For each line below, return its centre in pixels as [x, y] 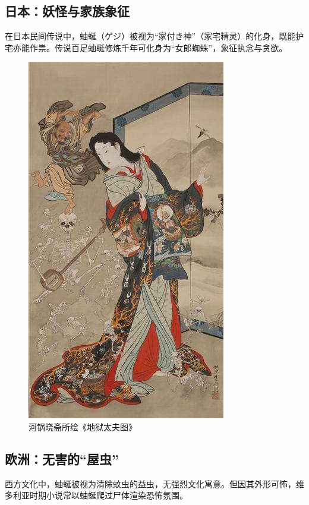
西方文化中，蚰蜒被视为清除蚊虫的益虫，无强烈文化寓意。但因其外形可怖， [150, 483]
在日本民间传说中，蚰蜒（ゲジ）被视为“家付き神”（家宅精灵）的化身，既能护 [154, 36]
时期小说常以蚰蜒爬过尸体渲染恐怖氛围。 [108, 495]
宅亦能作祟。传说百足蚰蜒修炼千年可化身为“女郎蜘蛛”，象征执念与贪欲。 [146, 47]
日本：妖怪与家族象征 [67, 11]
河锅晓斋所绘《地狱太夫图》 [83, 426]
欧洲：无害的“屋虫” [62, 458]
